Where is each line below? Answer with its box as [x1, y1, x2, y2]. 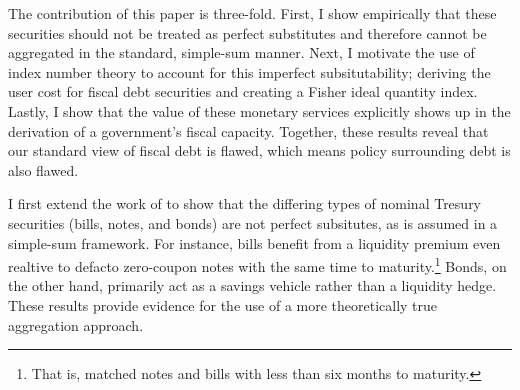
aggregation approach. [8, 314, 144, 335]
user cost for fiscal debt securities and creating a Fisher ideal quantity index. [8, 81, 478, 102]
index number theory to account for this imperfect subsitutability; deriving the [8, 61, 491, 82]
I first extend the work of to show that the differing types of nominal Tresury [8, 193, 482, 214]
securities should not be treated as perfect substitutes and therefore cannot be [8, 22, 487, 43]
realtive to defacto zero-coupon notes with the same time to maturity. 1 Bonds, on [8, 253, 507, 276]
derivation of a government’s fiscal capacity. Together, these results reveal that [8, 120, 489, 141]
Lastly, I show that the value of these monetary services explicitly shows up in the [8, 100, 511, 121]
